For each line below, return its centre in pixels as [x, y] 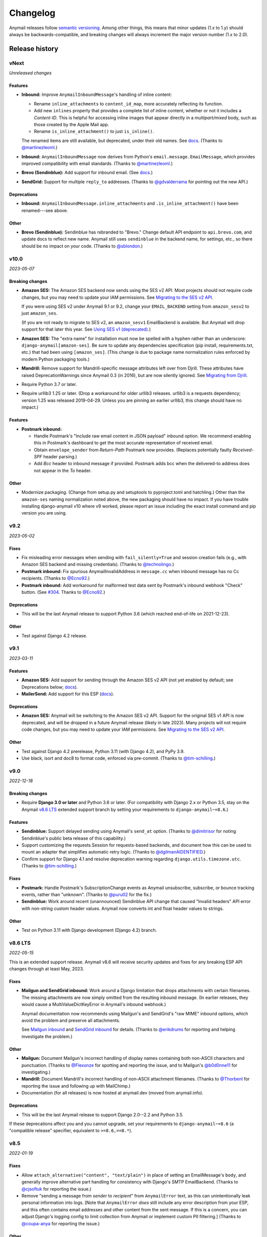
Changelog [32, 13]
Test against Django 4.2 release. [54, 635]
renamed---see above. [45, 210]
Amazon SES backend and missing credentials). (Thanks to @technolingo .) [98, 565]
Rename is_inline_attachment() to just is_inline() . [94, 132]
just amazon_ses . [40, 313]
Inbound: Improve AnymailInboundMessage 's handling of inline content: [97, 95]
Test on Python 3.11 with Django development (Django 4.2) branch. [89, 930]
